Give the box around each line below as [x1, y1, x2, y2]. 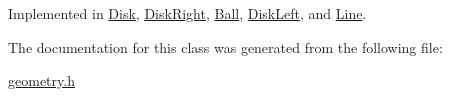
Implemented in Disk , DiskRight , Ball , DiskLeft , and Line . [8, 3, 367, 23]
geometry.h [8, 70, 75, 91]
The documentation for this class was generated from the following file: [8, 36, 443, 57]
